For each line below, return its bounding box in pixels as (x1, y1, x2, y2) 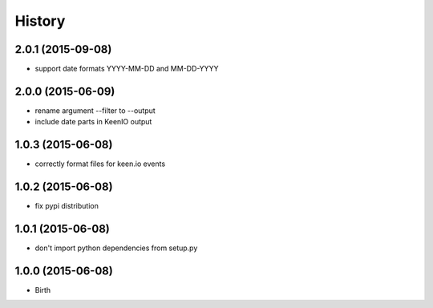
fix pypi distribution (34, 201, 99, 211)
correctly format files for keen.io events (34, 159, 166, 168)
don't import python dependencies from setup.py (34, 243, 198, 253)
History (14, 12, 66, 30)
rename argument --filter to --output (34, 105, 156, 115)
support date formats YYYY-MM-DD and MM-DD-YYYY (34, 64, 219, 74)
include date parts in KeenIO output (34, 117, 152, 127)
